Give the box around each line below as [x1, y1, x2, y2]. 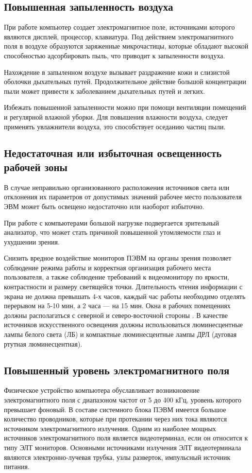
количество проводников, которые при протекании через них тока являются [4, 414, 227, 424]
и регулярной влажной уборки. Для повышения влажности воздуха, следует [4, 111, 228, 122]
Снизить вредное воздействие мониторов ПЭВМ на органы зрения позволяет [4, 253, 232, 263]
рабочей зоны [4, 159, 67, 174]
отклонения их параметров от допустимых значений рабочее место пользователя [4, 192, 242, 202]
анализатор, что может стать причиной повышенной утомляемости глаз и [4, 227, 221, 237]
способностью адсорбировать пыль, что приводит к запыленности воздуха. [4, 50, 225, 60]
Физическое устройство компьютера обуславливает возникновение [4, 385, 200, 395]
